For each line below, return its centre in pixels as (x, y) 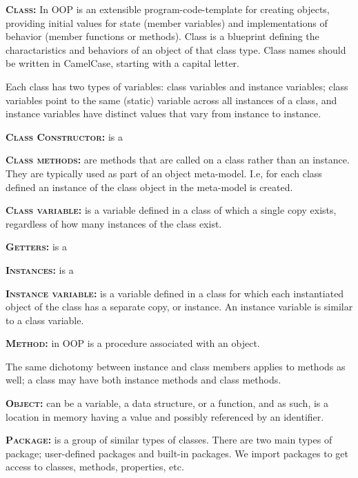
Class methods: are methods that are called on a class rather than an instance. (178, 160)
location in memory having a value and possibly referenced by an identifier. (165, 416)
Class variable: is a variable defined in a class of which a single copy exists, (171, 210)
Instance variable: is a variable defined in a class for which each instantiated (175, 293)
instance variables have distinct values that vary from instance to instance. (163, 113)
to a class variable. (45, 320)
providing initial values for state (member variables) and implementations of (167, 22)
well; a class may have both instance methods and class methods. (143, 380)
